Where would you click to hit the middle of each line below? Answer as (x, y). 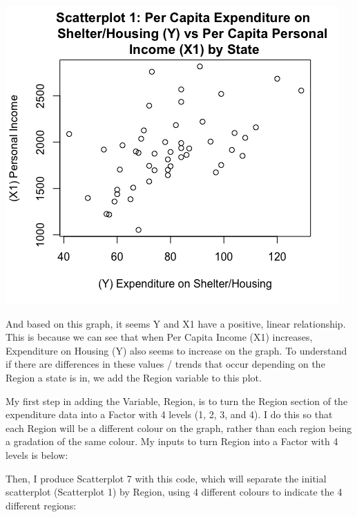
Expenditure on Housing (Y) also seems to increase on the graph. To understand (176, 350)
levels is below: (37, 454)
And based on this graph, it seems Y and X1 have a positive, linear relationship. (176, 323)
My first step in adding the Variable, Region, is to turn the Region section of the (177, 401)
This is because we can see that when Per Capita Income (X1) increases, (159, 337)
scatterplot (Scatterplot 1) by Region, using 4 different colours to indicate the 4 (174, 492)
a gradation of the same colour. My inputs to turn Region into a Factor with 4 (172, 441)
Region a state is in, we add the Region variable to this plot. (134, 377)
